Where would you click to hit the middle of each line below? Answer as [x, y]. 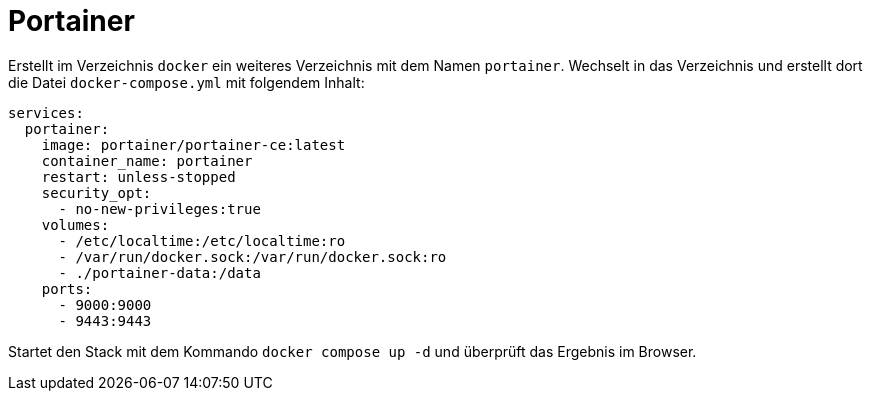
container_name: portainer [147, 160]
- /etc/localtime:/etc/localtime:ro [202, 240]
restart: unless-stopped [138, 176]
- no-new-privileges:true [159, 208]
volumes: [75, 224]
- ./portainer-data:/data [159, 272]
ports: [67, 288]
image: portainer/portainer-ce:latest [193, 144]
